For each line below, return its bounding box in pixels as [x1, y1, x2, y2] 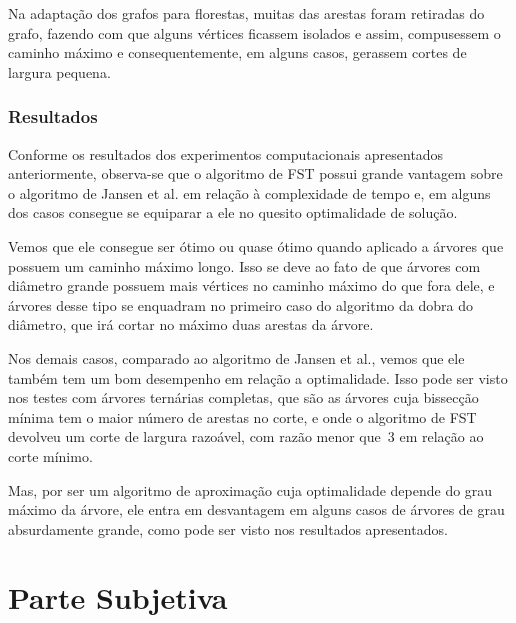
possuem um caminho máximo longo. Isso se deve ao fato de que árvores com [8, 255, 481, 276]
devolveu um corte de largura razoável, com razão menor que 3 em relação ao [8, 426, 484, 447]
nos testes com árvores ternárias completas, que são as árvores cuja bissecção [8, 387, 479, 408]
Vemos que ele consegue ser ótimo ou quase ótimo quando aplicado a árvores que [8, 235, 504, 256]
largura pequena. [8, 61, 111, 82]
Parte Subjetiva [8, 577, 228, 618]
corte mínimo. [8, 445, 93, 466]
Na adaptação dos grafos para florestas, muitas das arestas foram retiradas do [8, 3, 485, 23]
